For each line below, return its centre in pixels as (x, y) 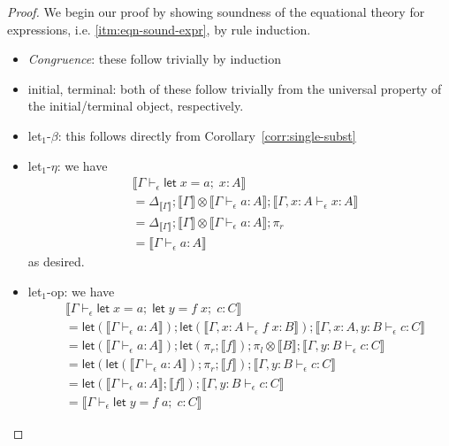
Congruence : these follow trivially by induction (155, 59)
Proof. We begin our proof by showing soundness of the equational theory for (216, 12)
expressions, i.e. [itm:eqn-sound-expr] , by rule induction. (159, 29)
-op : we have (81, 291)
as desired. (56, 261)
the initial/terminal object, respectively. (136, 106)
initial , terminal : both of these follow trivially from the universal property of (235, 88)
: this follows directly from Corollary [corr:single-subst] (207, 135)
